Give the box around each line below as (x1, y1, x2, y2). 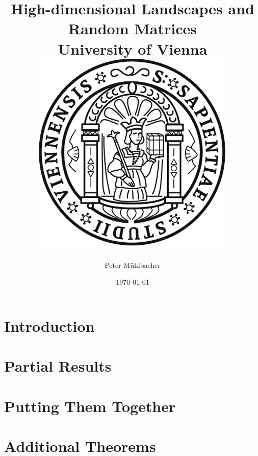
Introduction (4, 315, 95, 336)
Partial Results (4, 355, 112, 376)
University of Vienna (58, 38, 208, 59)
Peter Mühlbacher (105, 259, 161, 270)
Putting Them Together (4, 395, 176, 416)
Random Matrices (68, 18, 197, 39)
